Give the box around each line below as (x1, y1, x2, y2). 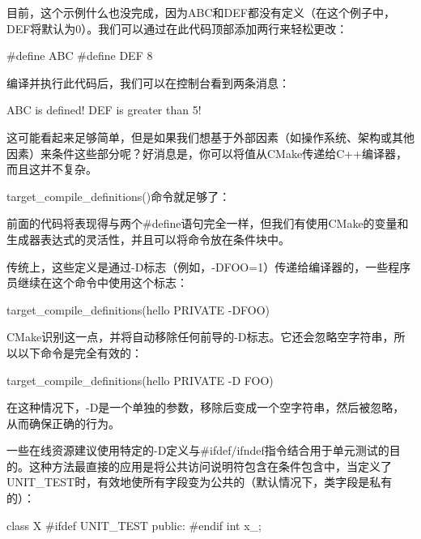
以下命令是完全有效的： (17, 344, 142, 361)
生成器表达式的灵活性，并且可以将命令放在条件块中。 (6, 230, 290, 247)
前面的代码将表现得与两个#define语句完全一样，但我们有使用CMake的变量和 (6, 215, 409, 232)
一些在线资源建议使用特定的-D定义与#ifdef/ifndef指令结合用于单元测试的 (6, 442, 389, 459)
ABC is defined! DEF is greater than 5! (6, 101, 202, 118)
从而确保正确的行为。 (6, 414, 120, 431)
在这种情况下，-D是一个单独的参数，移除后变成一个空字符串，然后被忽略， (6, 399, 405, 416)
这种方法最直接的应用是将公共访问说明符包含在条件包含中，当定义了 (28, 457, 392, 474)
